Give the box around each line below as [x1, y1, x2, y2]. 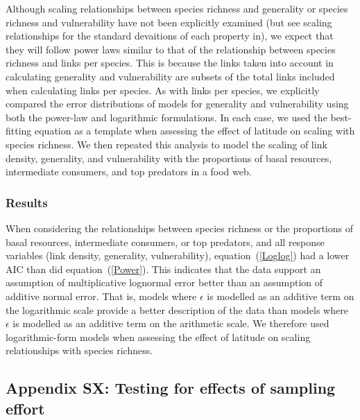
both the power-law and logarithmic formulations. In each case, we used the [6, 110, 327, 124]
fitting [6, 123, 32, 138]
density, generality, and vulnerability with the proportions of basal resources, [6, 150, 332, 165]
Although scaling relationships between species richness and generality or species [6, 1, 348, 15]
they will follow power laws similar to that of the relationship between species [6, 42, 336, 56]
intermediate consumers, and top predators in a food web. [6, 164, 252, 179]
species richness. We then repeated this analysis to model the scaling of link [6, 137, 327, 151]
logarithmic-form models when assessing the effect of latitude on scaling [6, 329, 311, 344]
